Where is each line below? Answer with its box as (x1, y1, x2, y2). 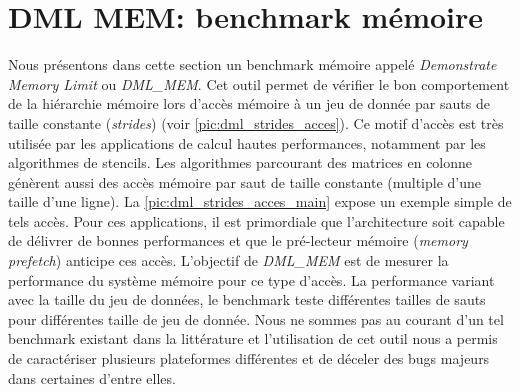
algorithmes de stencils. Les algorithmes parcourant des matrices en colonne (8, 152, 473, 173)
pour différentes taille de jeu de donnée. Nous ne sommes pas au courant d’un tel (8, 308, 504, 329)
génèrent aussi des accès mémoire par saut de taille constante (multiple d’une (8, 171, 482, 192)
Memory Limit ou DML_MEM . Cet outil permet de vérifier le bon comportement (8, 73, 510, 94)
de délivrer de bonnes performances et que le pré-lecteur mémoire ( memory (8, 230, 468, 251)
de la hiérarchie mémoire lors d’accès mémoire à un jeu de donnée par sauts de (8, 93, 490, 114)
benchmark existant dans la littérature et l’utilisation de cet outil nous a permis (8, 328, 498, 349)
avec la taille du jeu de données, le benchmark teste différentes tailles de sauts (8, 289, 486, 310)
